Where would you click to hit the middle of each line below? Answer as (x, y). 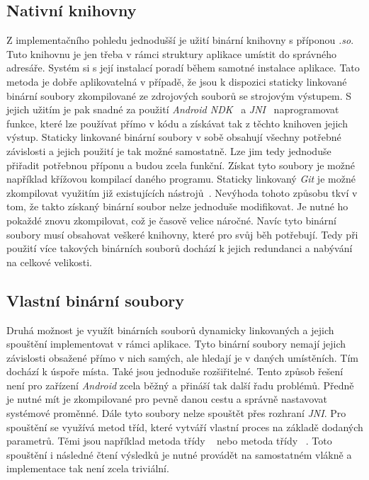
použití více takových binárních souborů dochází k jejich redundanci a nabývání (180, 248)
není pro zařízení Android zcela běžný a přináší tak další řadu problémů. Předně (180, 385)
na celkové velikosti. (50, 262)
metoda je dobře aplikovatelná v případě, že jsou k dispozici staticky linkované (177, 81)
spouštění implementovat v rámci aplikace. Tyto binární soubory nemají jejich (176, 344)
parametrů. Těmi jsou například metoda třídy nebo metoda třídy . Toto (169, 441)
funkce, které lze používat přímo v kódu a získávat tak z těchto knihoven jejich (177, 123)
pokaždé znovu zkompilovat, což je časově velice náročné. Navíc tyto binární (172, 220)
